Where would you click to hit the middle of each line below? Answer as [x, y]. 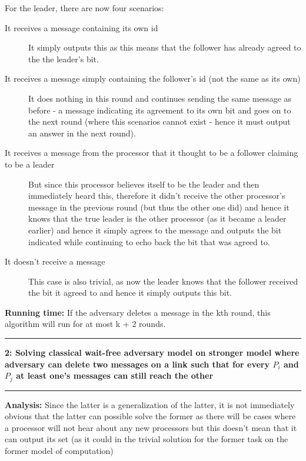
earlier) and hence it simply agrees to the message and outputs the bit [155, 230]
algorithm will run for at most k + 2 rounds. [85, 324]
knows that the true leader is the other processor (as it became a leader [157, 218]
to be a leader [30, 164]
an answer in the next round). [82, 133]
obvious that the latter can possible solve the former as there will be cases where [150, 416]
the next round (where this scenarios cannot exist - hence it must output [159, 121]
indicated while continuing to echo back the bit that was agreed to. [149, 241]
